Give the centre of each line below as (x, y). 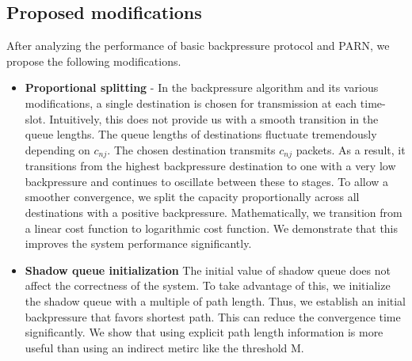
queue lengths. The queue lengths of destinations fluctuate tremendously (201, 134)
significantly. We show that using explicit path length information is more (204, 332)
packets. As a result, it (351, 149)
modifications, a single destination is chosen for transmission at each (191, 103)
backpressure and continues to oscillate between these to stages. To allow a (207, 181)
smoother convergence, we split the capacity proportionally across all (192, 197)
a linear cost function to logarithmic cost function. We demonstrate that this (212, 228)
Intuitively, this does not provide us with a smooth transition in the (214, 118)
